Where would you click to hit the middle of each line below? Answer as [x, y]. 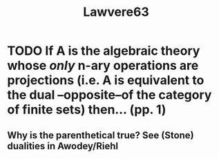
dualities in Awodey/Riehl [63, 146]
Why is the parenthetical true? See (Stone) [101, 135]
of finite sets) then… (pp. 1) [87, 110]
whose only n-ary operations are [103, 66]
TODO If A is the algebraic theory [104, 51]
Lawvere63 [116, 12]
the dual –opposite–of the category [109, 95]
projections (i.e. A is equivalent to [106, 81]
